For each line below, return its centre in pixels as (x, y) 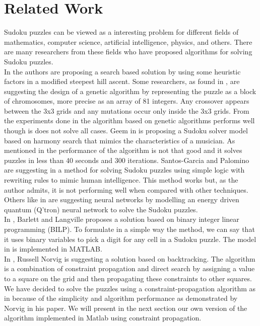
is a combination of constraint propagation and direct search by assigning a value (129, 268)
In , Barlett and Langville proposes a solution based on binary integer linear (122, 219)
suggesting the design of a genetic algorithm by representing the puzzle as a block (130, 91)
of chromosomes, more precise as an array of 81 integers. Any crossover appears (127, 101)
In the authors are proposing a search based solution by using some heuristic (122, 71)
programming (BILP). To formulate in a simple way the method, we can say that (129, 229)
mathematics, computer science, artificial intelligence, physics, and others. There (128, 42)
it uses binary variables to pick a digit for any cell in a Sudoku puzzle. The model (130, 239)
